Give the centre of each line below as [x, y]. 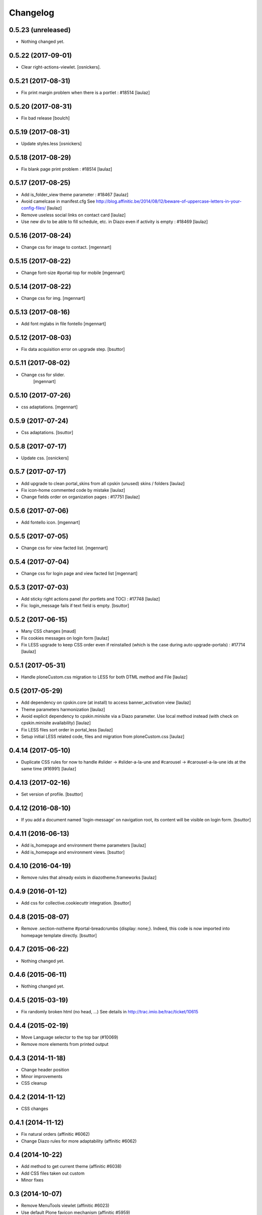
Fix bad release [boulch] [45, 118]
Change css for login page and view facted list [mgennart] [79, 573]
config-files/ [33, 208]
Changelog [32, 13]
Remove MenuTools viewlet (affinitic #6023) [65, 1206]
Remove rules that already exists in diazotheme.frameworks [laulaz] [89, 878]
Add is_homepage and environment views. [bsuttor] [73, 852]
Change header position [45, 1070]
